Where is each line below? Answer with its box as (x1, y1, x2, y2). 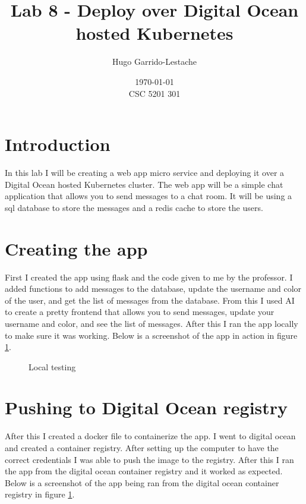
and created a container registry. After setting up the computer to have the (5, 442, 279, 453)
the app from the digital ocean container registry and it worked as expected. (5, 465, 283, 477)
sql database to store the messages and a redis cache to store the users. (5, 201, 263, 213)
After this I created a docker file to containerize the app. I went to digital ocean (5, 430, 296, 442)
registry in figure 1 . (5, 488, 75, 500)
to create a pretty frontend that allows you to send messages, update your (5, 305, 275, 318)
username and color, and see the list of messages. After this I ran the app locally (5, 317, 298, 329)
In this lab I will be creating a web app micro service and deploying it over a (5, 166, 285, 179)
